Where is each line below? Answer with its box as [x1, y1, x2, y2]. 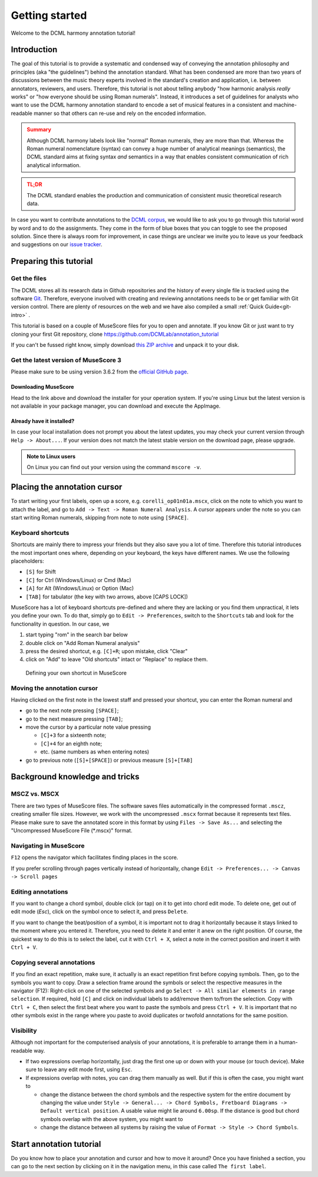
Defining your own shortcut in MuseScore [25, 669, 127, 676]
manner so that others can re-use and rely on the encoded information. [33, 110, 207, 117]
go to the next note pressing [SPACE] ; [25, 707, 119, 714]
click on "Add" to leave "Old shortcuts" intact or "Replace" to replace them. [25, 656, 208, 663]
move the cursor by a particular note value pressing [25, 723, 151, 730]
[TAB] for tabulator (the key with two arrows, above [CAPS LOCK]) [25, 593, 188, 600]
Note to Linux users [26, 453, 76, 460]
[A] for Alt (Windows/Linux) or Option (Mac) [25, 585, 134, 592]
